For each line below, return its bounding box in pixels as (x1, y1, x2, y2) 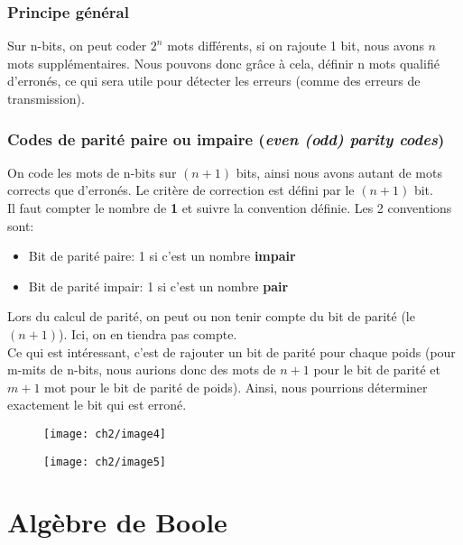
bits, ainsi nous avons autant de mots (236, 162, 442, 181)
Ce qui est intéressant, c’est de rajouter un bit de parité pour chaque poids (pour (7, 342, 456, 361)
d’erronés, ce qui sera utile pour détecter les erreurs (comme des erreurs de (7, 71, 421, 90)
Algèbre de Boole (7, 503, 227, 540)
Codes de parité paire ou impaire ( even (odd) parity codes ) (7, 127, 445, 150)
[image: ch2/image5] (43, 455, 167, 468)
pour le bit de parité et (313, 360, 440, 379)
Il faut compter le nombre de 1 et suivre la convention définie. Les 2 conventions (7, 199, 452, 217)
